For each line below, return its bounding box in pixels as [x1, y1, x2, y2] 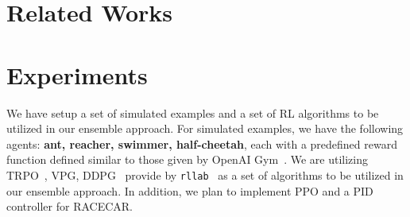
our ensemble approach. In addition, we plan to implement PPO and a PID [6, 182, 373, 199]
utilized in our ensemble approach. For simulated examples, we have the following [6, 120, 404, 137]
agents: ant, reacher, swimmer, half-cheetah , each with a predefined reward [6, 135, 397, 152]
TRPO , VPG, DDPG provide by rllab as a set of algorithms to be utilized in [6, 166, 404, 183]
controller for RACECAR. [6, 198, 133, 215]
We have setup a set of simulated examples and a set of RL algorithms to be [6, 104, 379, 121]
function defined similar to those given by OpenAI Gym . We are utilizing [6, 151, 368, 168]
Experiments [6, 58, 148, 91]
